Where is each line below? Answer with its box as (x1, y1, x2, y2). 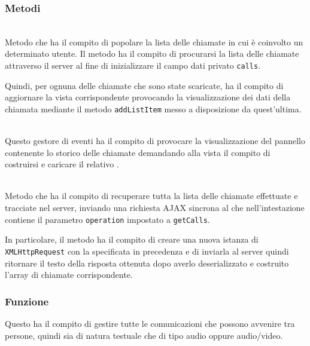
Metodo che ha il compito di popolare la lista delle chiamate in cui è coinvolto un (5, 35, 303, 48)
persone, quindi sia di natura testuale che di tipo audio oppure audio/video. (5, 329, 283, 341)
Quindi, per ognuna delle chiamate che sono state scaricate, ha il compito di (5, 79, 284, 91)
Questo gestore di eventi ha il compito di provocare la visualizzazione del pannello (5, 134, 305, 147)
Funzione (5, 293, 49, 308)
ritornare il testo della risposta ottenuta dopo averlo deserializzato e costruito (5, 256, 289, 269)
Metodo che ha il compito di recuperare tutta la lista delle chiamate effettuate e (5, 189, 298, 202)
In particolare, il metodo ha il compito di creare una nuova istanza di (5, 233, 259, 246)
